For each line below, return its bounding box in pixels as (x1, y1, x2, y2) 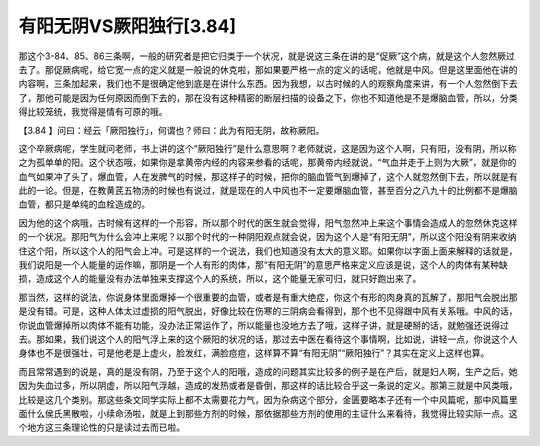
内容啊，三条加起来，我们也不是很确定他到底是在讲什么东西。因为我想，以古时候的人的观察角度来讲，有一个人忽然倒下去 (18, 78, 518, 90)
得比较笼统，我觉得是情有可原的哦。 (18, 106, 168, 118)
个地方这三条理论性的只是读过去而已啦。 (18, 421, 185, 434)
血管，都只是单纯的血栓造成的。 (18, 198, 150, 210)
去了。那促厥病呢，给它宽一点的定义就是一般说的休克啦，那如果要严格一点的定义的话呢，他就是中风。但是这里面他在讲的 (18, 63, 518, 75)
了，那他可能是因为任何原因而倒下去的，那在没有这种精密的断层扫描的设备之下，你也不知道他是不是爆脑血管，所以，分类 (18, 91, 518, 104)
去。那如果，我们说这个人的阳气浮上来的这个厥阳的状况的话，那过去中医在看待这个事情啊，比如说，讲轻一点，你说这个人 (18, 333, 518, 345)
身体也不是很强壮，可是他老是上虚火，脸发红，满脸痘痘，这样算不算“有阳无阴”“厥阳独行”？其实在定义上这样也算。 (18, 347, 490, 359)
